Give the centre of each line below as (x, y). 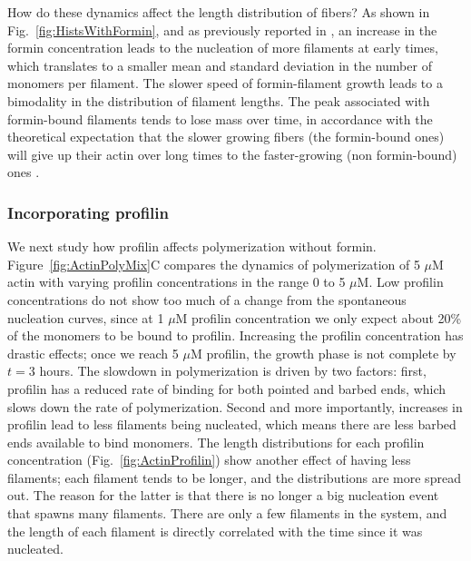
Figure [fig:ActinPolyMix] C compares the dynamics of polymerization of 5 (214, 264)
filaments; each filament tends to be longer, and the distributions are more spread (234, 477)
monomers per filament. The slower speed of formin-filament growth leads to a (225, 83)
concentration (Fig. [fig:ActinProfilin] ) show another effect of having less (209, 460)
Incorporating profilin (88, 212)
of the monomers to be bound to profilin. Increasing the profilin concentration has (235, 335)
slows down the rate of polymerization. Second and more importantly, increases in (235, 406)
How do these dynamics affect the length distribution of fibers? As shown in (219, 12)
